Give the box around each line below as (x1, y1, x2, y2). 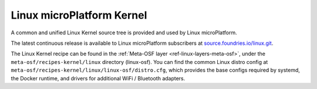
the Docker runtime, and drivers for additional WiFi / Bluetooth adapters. (11, 74, 186, 81)
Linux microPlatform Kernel (11, 9, 147, 22)
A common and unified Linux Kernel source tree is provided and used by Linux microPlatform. (11, 29, 237, 36)
